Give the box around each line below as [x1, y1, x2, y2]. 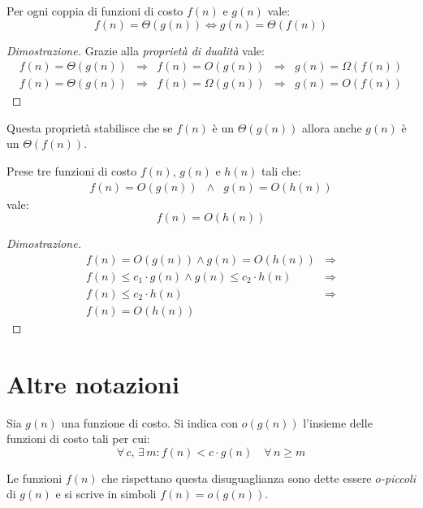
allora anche [302, 119, 362, 136]
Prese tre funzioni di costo [6, 163, 137, 180]
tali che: [261, 163, 301, 180]
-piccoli [381, 469, 416, 486]
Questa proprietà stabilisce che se [6, 119, 173, 136]
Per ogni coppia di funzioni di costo [6, 2, 183, 19]
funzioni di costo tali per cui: [6, 430, 150, 447]
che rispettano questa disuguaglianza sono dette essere [101, 469, 372, 486]
